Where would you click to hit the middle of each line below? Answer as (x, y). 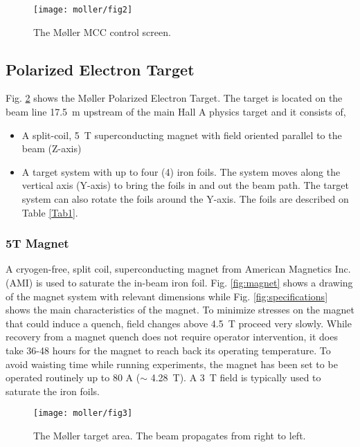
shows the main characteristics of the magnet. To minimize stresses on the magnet (180, 310)
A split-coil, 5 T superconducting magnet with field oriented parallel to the (182, 135)
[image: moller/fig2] (83, 10)
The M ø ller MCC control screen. (102, 31)
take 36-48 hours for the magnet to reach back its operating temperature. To (168, 350)
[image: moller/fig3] (83, 413)
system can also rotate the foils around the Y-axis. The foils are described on (185, 199)
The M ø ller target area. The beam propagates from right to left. (170, 436)
